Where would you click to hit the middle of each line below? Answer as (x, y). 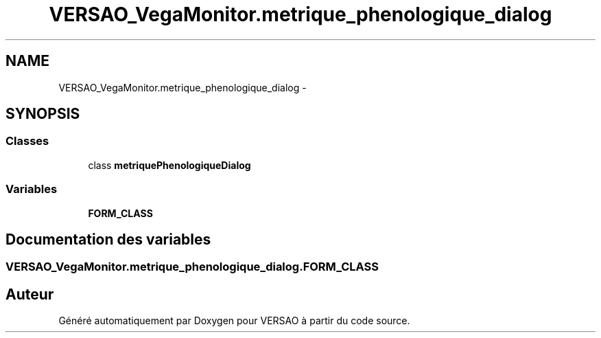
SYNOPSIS (43, 114)
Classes (27, 141)
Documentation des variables (108, 239)
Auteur (30, 294)
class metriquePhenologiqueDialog (169, 165)
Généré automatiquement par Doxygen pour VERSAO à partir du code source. (234, 321)
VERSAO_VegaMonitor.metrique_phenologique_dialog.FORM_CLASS (192, 267)
